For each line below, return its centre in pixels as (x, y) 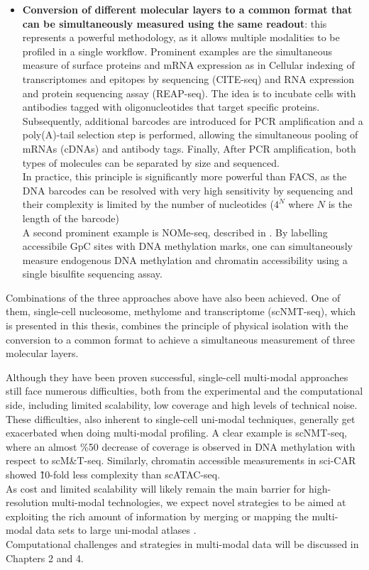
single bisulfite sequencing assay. (92, 274)
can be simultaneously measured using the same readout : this (175, 23)
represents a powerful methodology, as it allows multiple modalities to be (181, 37)
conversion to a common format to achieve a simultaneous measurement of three (180, 339)
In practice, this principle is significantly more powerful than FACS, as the (184, 176)
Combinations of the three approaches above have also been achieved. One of (173, 297)
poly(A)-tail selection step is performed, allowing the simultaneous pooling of (190, 135)
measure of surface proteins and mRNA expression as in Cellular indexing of (188, 65)
